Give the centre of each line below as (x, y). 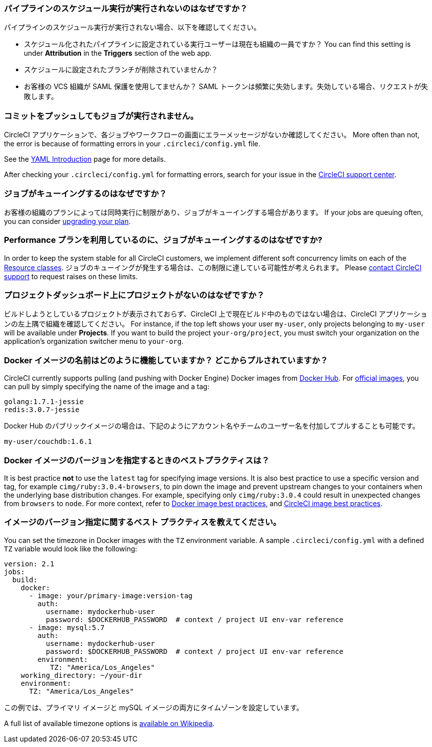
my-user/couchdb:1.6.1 (48, 442)
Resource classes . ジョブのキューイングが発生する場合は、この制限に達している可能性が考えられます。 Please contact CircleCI (213, 267)
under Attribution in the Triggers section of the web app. (118, 53)
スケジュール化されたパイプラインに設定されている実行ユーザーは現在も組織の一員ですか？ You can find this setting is (217, 44)
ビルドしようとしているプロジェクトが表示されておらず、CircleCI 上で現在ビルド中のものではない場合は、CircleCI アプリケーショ (216, 314)
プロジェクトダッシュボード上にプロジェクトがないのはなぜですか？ (134, 295)
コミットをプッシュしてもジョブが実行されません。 (101, 116)
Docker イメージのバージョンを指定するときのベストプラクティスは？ (137, 460)
